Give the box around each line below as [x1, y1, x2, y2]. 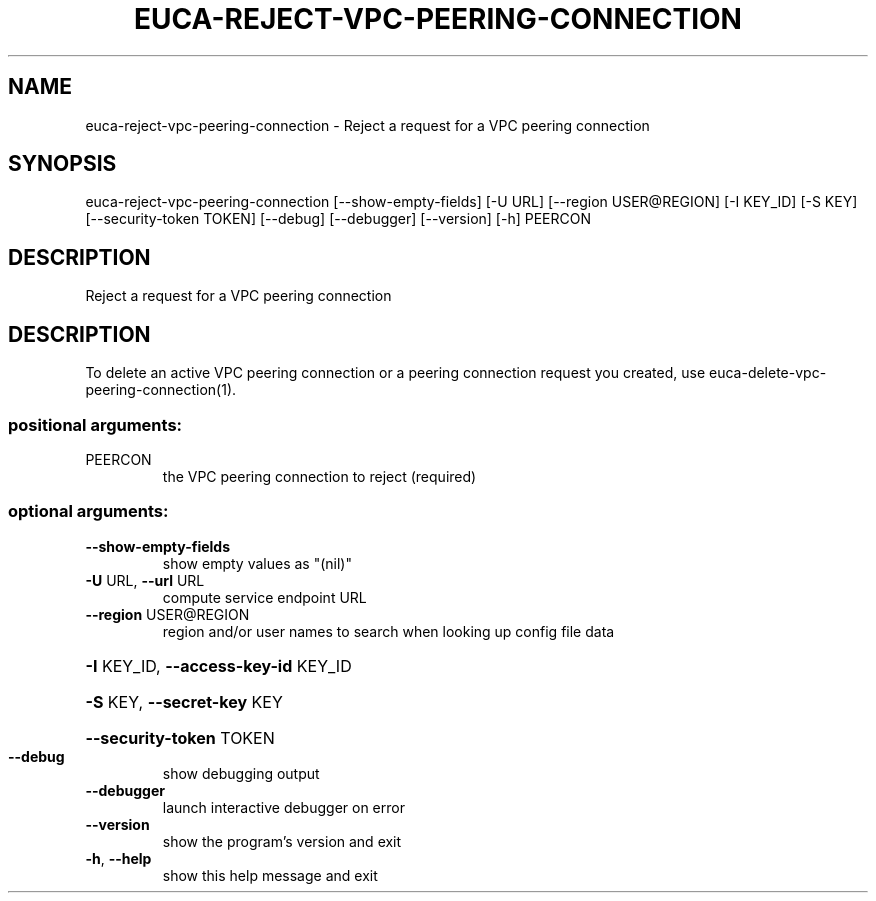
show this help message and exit [162, 866, 378, 884]
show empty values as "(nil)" [162, 554, 352, 572]
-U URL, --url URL [85, 571, 205, 589]
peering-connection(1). [85, 381, 237, 399]
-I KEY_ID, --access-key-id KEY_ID [85, 655, 352, 676]
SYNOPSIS [8, 151, 117, 177]
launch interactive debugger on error [162, 798, 405, 816]
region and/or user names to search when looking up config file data [162, 622, 615, 640]
